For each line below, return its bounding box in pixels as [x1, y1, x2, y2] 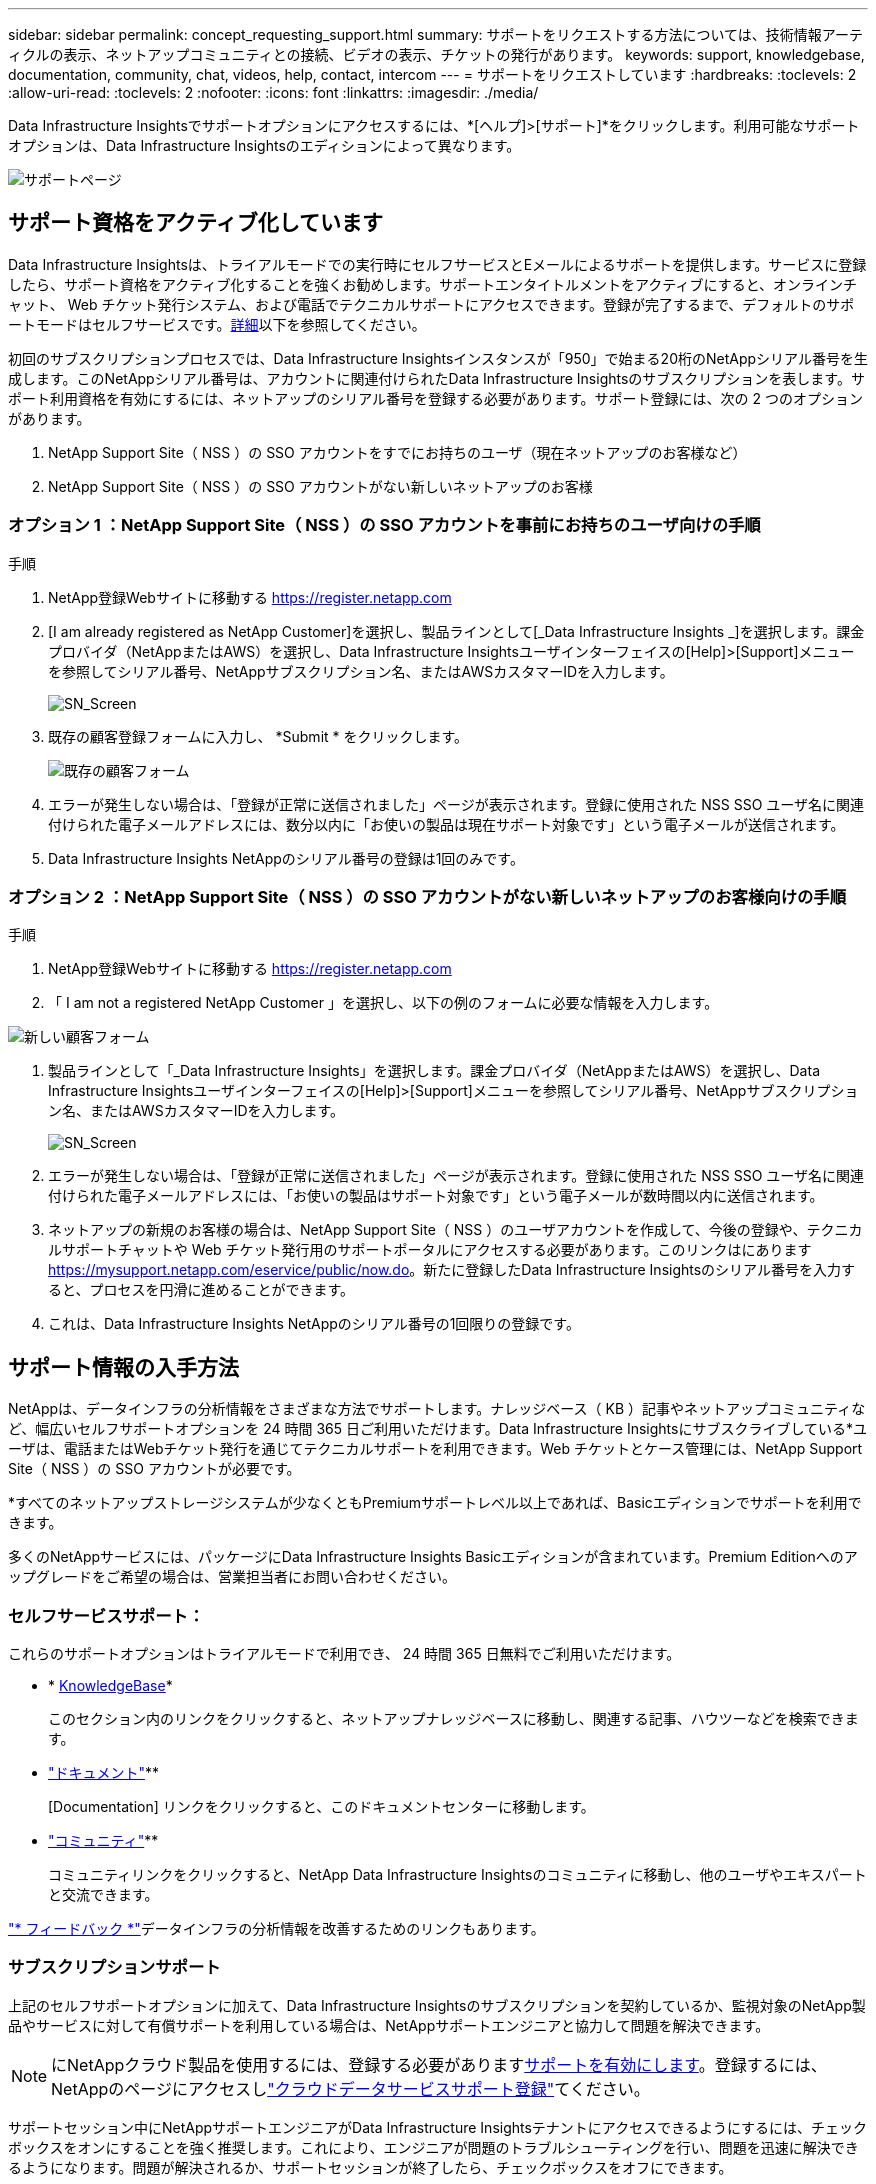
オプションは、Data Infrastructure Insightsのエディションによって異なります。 [8, 137, 521, 154]
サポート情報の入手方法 [8, 1354, 239, 1380]
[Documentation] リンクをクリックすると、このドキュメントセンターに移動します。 [48, 1797, 595, 1815]
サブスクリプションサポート [8, 1957, 221, 1978]
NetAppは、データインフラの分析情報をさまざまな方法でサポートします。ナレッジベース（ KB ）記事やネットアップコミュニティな [8, 1400, 866, 1418]
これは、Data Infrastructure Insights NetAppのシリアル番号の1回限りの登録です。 [48, 1315, 580, 1333]
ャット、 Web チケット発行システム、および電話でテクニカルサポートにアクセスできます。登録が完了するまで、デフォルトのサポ [8, 295, 855, 313]
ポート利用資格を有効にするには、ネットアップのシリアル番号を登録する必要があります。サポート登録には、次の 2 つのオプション [8, 389, 864, 407]
